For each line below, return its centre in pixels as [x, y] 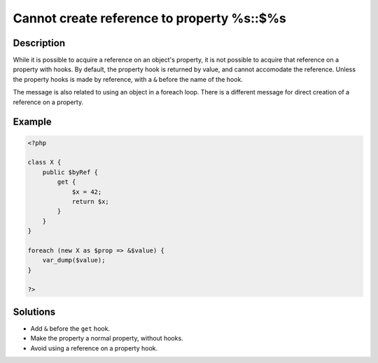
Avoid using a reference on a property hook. [94, 348]
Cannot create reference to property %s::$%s [150, 18]
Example [32, 122]
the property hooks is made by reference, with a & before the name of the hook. [128, 79]
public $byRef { [70, 172]
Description [39, 43]
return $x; [91, 201]
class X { [44, 162]
